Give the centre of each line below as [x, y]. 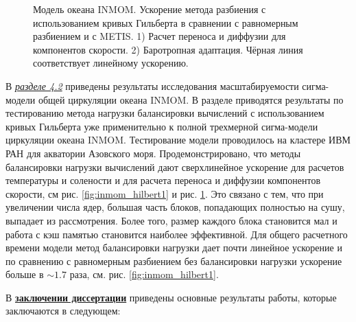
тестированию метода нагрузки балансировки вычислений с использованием [165, 113]
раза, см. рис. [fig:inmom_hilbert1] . [144, 274]
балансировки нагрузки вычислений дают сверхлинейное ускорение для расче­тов [175, 166]
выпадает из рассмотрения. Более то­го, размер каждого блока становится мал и [171, 220]
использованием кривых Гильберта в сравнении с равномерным [166, 22]
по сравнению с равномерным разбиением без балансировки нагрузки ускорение [174, 261]
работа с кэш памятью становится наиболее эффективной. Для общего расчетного [177, 234]
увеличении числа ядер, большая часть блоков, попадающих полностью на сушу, [175, 207]
